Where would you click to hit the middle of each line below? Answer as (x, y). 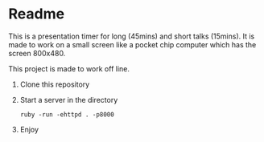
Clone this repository (55, 84)
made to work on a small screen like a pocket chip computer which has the (132, 44)
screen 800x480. (37, 53)
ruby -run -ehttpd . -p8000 (67, 114)
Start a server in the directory (69, 99)
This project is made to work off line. (69, 68)
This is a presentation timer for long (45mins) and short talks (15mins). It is (132, 36)
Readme (37, 14)
